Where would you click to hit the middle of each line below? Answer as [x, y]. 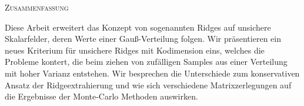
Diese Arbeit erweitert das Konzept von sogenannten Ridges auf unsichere [138, 27]
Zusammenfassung [37, 7]
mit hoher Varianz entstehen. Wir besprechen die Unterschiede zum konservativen [152, 73]
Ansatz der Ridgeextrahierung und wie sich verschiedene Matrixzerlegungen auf [148, 85]
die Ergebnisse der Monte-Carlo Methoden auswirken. [101, 96]
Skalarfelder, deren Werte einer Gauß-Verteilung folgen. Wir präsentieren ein [143, 39]
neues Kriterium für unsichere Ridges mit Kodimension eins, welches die [135, 50]
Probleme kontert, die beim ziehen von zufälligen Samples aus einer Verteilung [146, 62]
